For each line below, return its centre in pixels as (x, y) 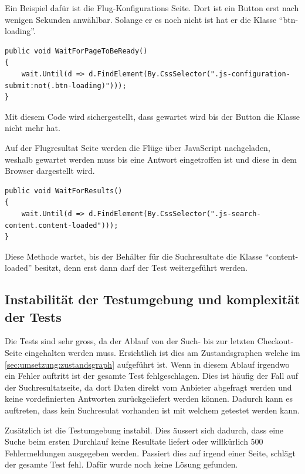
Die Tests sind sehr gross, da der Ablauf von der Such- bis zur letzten (130, 341)
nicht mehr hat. (33, 128)
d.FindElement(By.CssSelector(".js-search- (175, 214)
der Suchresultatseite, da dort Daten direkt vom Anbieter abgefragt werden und (148, 387)
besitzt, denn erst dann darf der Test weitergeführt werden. (141, 268)
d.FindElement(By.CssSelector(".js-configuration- (189, 74)
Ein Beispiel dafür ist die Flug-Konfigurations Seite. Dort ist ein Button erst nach (152, 8)
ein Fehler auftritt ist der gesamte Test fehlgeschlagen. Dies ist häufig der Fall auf (152, 376)
